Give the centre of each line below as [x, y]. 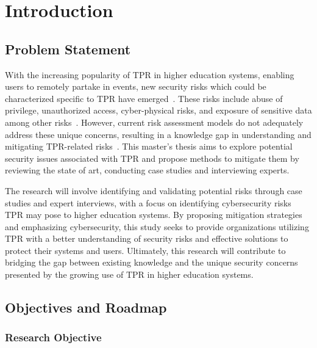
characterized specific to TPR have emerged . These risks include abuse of [144, 98]
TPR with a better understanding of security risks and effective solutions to [147, 238]
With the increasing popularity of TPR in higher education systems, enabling [150, 74]
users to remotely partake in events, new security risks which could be [136, 86]
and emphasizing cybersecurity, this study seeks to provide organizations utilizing [157, 226]
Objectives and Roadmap [86, 307]
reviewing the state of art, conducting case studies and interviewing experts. [147, 170]
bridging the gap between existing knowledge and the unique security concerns [151, 262]
